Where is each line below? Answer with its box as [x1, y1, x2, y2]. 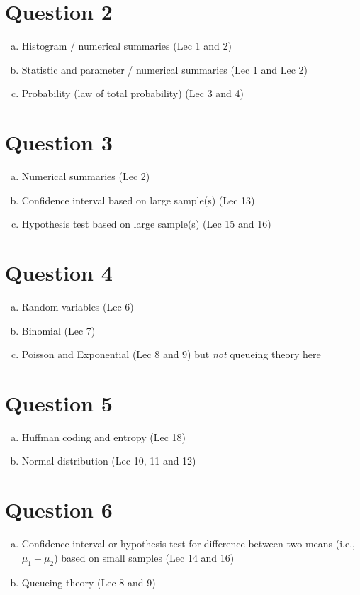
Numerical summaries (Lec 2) [21, 169, 150, 184]
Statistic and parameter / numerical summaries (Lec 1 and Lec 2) [21, 62, 308, 77]
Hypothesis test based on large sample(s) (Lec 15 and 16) [21, 216, 271, 231]
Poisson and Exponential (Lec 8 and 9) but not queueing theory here [21, 347, 321, 362]
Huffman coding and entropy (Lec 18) [21, 429, 186, 444]
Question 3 [5, 128, 113, 157]
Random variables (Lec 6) [21, 299, 134, 313]
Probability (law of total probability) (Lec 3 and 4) [21, 86, 244, 101]
